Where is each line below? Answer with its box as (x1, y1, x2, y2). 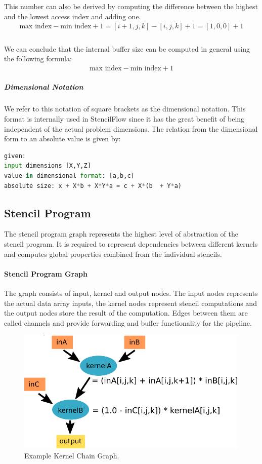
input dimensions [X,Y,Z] (4, 162, 91, 170)
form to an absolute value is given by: (4, 133, 121, 144)
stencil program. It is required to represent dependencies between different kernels (4, 238, 258, 249)
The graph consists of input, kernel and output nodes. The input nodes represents (4, 287, 258, 298)
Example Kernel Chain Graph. (24, 450, 119, 460)
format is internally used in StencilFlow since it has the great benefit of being (4, 113, 245, 124)
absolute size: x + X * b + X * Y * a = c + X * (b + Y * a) (4, 182, 182, 189)
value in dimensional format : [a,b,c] (4, 172, 135, 179)
